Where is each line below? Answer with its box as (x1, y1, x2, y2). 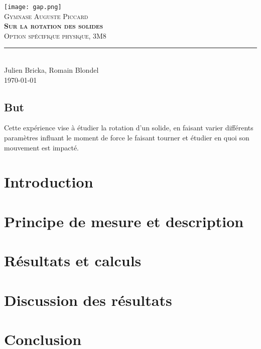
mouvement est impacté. (4, 142, 79, 152)
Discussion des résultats (4, 289, 172, 310)
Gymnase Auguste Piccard (4, 11, 88, 21)
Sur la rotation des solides (4, 21, 103, 31)
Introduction (4, 171, 93, 192)
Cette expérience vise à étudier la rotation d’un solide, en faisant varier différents (4, 122, 253, 133)
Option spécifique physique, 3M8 (4, 30, 106, 41)
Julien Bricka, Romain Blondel (4, 65, 99, 75)
